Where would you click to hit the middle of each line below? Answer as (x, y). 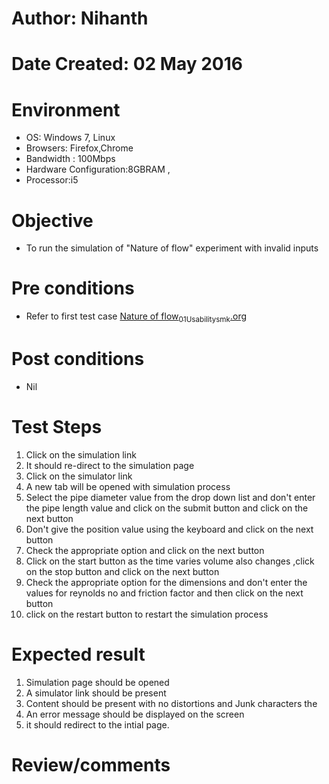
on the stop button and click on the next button (122, 571)
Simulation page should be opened (97, 682)
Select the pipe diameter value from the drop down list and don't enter (170, 497)
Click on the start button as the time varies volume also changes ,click (170, 561)
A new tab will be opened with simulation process (128, 486)
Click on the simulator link (79, 476)
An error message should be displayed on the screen (135, 714)
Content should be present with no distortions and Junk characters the (171, 703)
